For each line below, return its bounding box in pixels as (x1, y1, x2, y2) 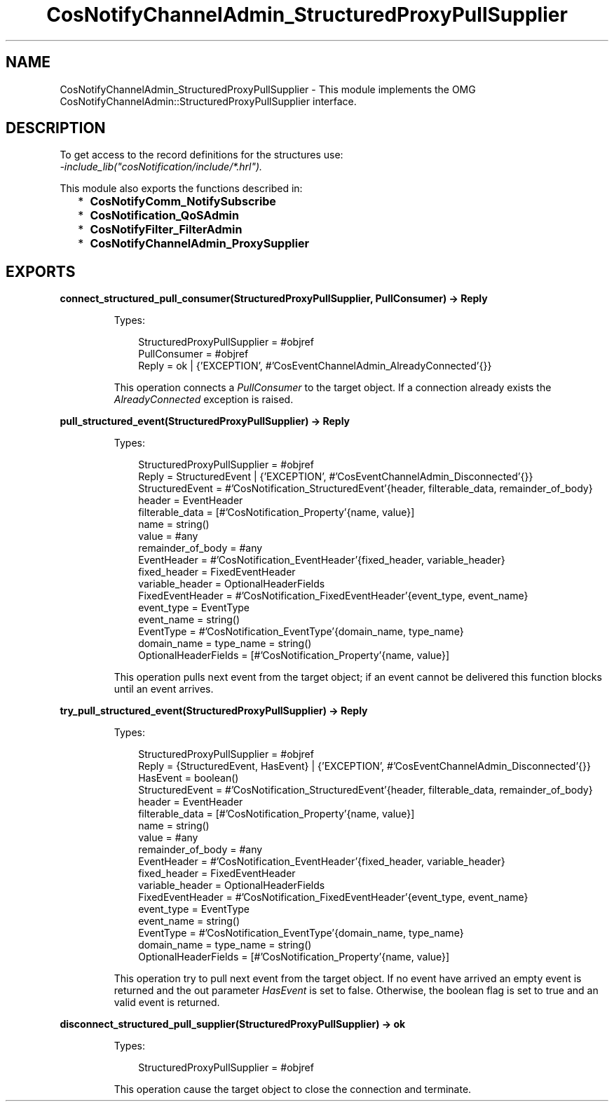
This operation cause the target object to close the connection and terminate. (114, 1083, 472, 1096)
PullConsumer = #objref (138, 348, 249, 360)
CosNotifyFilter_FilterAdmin (90, 222, 243, 237)
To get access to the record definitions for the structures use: (60, 149, 343, 161)
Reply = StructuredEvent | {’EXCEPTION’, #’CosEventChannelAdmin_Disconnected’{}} (138, 470, 533, 483)
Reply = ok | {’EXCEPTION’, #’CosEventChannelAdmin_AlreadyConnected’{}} (138, 360, 492, 372)
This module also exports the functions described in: (60, 182, 303, 195)
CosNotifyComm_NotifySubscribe (90, 194, 276, 209)
